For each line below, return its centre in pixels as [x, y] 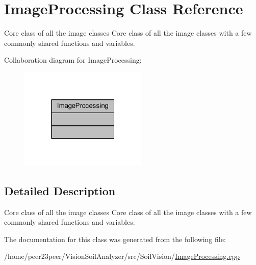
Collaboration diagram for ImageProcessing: [73, 60]
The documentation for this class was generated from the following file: [115, 239]
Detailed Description [60, 190]
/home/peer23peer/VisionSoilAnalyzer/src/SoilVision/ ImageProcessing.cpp [122, 256]
